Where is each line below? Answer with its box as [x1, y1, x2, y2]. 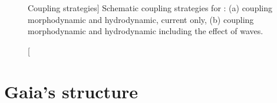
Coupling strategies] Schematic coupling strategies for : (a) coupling [28, 2, 272, 14]
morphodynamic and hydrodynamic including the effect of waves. [28, 25, 263, 37]
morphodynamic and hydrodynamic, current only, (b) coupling [28, 13, 254, 25]
